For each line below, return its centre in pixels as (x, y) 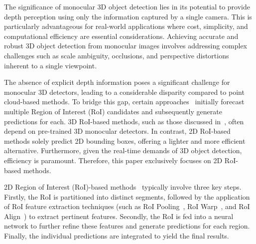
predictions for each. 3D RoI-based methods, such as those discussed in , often (124, 121)
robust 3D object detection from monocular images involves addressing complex (126, 46)
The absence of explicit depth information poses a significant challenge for (117, 82)
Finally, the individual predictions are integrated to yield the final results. (117, 236)
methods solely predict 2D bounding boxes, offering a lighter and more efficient (125, 140)
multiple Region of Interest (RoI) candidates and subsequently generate (113, 111)
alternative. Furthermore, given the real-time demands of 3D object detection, (123, 150)
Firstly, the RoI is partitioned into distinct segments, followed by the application (127, 196)
